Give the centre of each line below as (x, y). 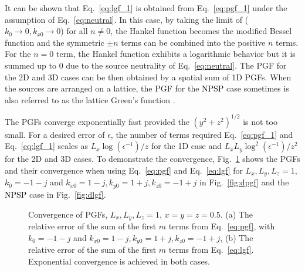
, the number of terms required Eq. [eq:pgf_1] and (202, 134)
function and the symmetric (55, 42)
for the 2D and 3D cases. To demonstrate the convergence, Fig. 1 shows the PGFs (152, 159)
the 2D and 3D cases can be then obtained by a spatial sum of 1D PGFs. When (148, 77)
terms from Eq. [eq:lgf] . (211, 250)
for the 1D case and (186, 146)
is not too (260, 121)
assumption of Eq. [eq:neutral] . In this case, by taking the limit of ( (127, 19)
